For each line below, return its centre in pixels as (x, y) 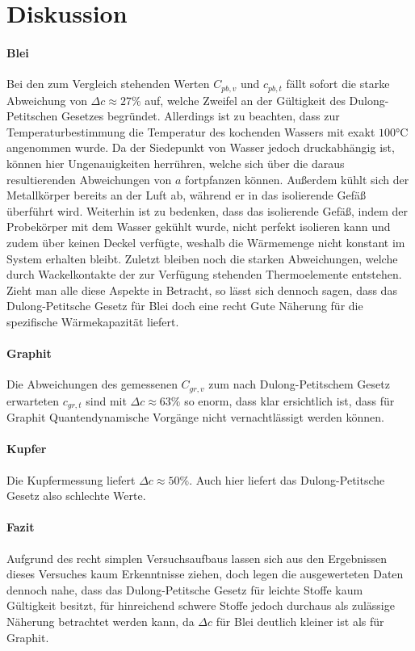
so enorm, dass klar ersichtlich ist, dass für (289, 400)
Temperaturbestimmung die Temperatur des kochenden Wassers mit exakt (191, 131)
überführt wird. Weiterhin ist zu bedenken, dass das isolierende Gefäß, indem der (207, 210)
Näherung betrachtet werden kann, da (101, 621)
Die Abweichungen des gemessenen (92, 384)
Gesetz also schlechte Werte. (76, 496)
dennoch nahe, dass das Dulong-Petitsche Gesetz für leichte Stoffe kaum (185, 589)
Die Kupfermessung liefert (71, 479)
